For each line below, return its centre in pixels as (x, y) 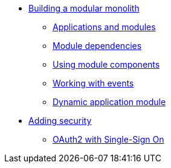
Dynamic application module (109, 102)
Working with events (93, 83)
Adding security (60, 121)
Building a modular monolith (84, 8)
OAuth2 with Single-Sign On (108, 139)
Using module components (106, 64)
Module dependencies (97, 46)
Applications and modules (104, 27)
